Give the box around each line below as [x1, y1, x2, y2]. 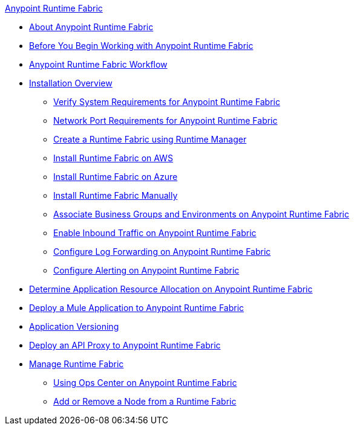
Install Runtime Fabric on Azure [53, 172, 178, 182]
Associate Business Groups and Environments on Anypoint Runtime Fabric [53, 209, 349, 219]
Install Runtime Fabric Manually [53, 190, 178, 201]
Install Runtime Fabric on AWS [53, 153, 173, 163]
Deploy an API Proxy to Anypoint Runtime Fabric [29, 340, 221, 350]
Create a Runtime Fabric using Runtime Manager [53, 134, 247, 144]
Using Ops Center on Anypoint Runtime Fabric [53, 377, 237, 388]
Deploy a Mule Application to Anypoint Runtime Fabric [29, 303, 244, 313]
